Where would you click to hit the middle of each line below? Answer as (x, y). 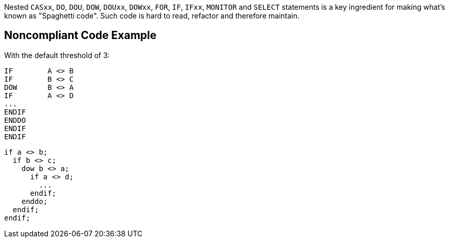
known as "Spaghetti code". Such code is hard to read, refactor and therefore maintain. (152, 16)
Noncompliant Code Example (80, 35)
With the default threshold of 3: (57, 55)
